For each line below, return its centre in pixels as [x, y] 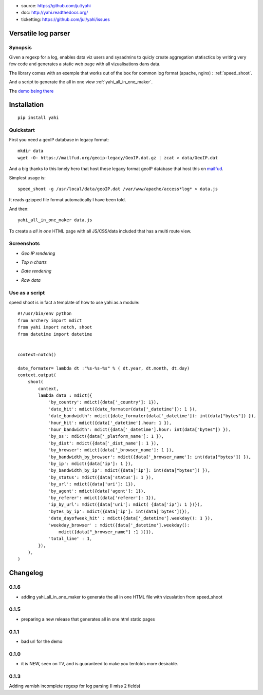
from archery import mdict [50, 320]
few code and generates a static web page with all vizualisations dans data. [85, 64]
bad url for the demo [42, 641]
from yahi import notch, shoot [55, 327]
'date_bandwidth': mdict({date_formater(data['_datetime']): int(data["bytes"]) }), [152, 416]
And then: [19, 209]
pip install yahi [38, 117]
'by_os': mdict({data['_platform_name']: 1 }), [106, 436]
